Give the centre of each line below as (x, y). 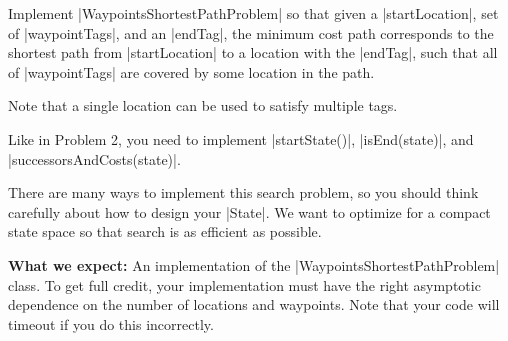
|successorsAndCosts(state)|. (94, 158)
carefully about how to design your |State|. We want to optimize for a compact (249, 211)
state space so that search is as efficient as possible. (165, 231)
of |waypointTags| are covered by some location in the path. (191, 71)
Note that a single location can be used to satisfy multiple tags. (203, 105)
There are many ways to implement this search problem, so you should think (243, 192)
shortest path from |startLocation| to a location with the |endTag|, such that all (253, 52)
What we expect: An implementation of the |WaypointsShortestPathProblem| (254, 264)
